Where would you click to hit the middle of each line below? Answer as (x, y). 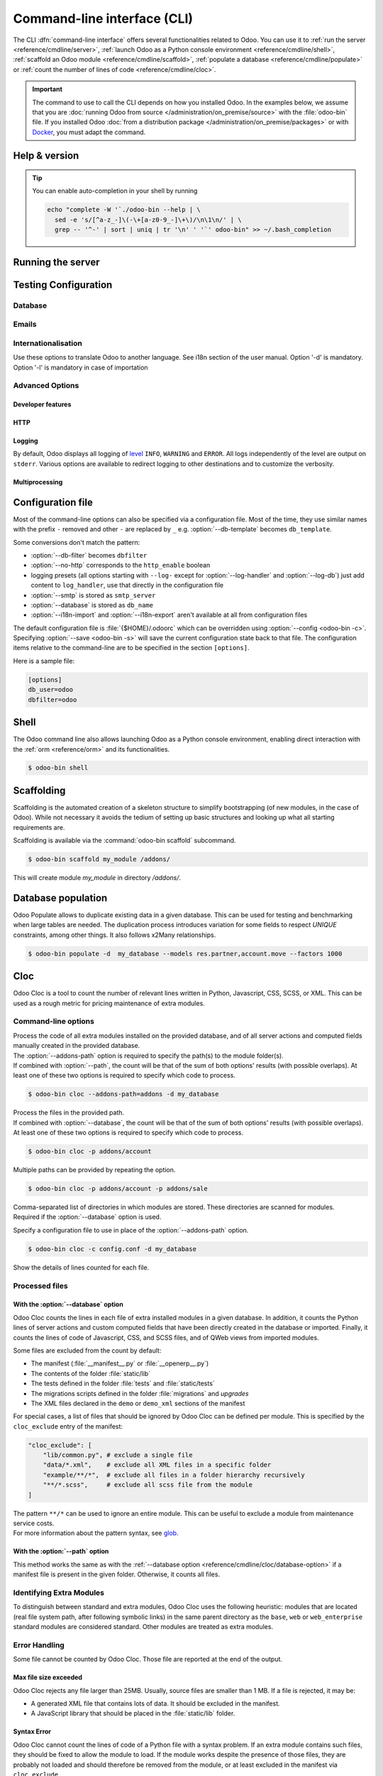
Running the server (56, 262)
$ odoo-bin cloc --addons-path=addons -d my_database (123, 1094)
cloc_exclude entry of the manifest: (68, 1426)
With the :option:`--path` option (61, 1552)
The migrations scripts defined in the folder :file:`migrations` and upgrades (140, 1393)
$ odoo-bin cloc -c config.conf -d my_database (112, 1249)
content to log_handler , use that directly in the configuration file (127, 585)
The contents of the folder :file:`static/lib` (91, 1373)
